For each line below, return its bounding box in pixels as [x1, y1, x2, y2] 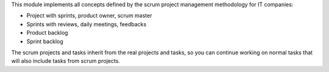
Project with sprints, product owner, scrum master [26, 12, 152, 20]
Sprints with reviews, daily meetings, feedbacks [26, 20, 147, 27]
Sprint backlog [26, 37, 63, 45]
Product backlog [26, 29, 68, 37]
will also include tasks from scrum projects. [11, 57, 120, 65]
